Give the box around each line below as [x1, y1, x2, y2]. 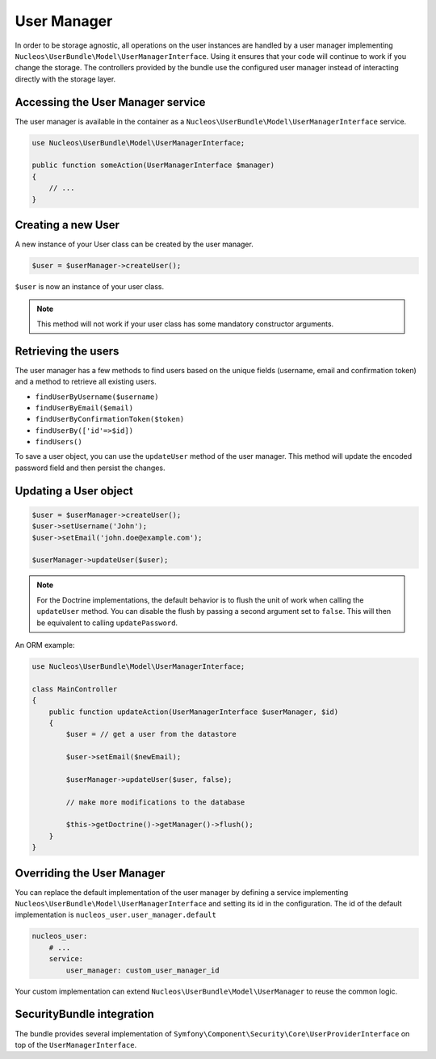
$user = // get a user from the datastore [65, 729, 237, 739]
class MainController [31, 684, 118, 694]
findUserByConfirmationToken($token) [35, 414, 185, 424]
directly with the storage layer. [15, 74, 116, 84]
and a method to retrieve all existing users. [15, 376, 157, 387]
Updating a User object [15, 484, 133, 498]
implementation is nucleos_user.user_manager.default [15, 910, 217, 920]
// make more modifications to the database [65, 797, 245, 807]
